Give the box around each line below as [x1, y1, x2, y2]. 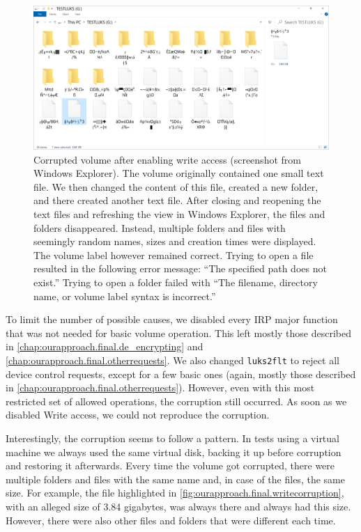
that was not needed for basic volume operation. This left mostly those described [6, 325, 352, 340]
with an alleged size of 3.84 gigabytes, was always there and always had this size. [6, 499, 351, 513]
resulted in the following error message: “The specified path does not [33, 261, 327, 276]
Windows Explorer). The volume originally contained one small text [33, 166, 324, 180]
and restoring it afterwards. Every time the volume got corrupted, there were [6, 458, 335, 473]
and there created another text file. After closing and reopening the [33, 193, 321, 208]
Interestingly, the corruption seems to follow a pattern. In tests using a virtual [6, 430, 339, 445]
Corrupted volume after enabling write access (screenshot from [33, 152, 301, 166]
